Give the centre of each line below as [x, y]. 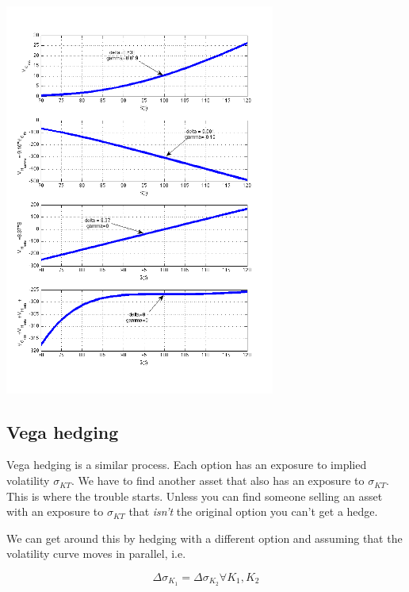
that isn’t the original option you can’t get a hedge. [253, 511]
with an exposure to [55, 511]
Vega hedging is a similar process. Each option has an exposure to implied [187, 465]
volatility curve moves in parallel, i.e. [96, 554]
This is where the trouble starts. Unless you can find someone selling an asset [195, 496]
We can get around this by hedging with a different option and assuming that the [204, 538]
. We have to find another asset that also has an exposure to [218, 481]
